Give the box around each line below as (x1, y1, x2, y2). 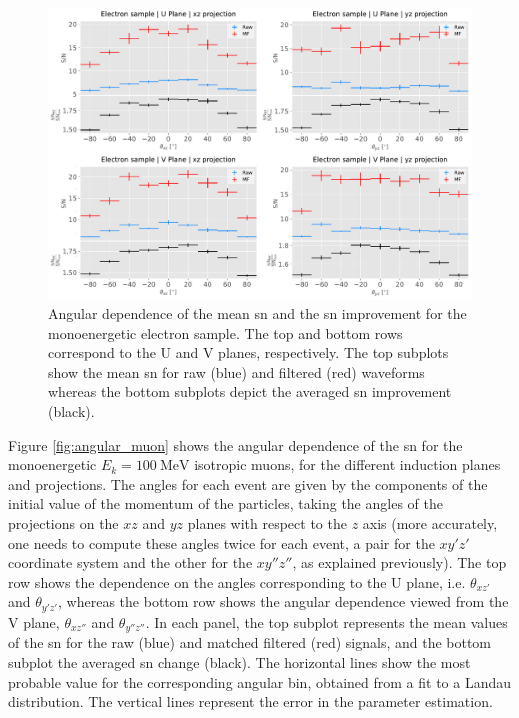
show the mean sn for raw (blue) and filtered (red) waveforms (48, 361, 425, 382)
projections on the (8, 513, 119, 534)
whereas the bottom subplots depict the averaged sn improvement (48, 381, 452, 402)
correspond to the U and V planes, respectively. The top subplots (48, 342, 449, 363)
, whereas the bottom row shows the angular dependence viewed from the (58, 591, 509, 612)
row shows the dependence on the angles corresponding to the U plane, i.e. (8, 571, 466, 592)
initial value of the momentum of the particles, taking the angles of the (8, 493, 443, 514)
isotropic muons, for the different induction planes (194, 454, 501, 475)
